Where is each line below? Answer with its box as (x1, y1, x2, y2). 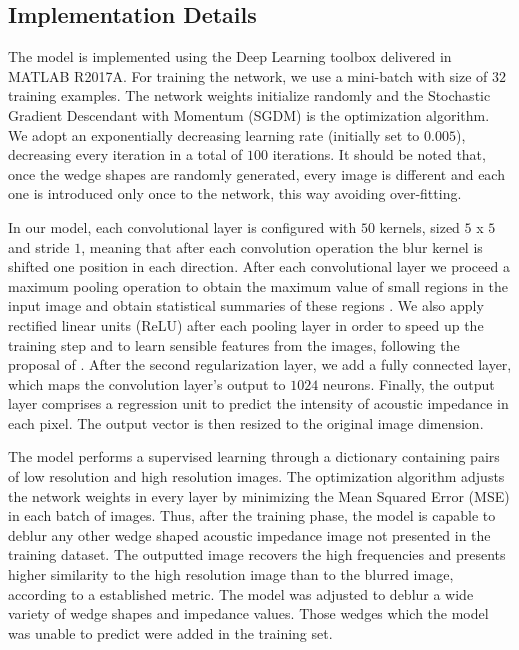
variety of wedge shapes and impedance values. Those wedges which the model (8, 603, 489, 624)
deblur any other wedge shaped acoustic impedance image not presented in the (8, 524, 491, 545)
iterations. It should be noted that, (272, 144, 486, 165)
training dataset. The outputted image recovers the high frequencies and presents (8, 544, 506, 565)
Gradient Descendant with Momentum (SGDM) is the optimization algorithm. (8, 104, 490, 125)
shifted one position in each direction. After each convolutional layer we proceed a (8, 256, 510, 277)
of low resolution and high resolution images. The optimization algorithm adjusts (8, 466, 505, 487)
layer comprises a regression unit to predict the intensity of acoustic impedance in (8, 393, 509, 414)
